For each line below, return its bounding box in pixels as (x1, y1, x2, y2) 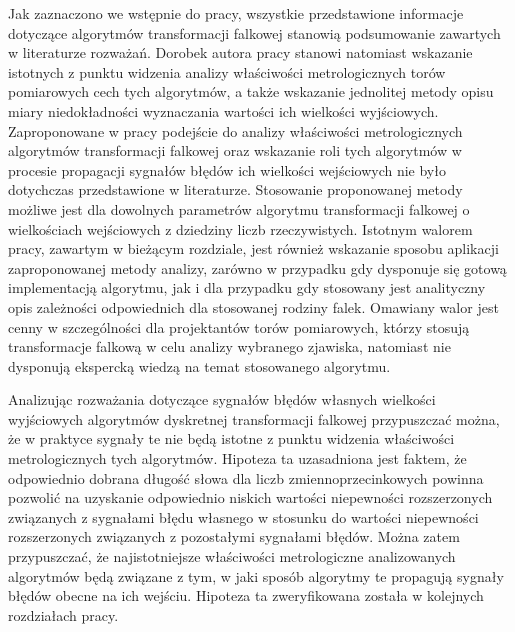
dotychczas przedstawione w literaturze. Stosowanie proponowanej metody (8, 179, 463, 200)
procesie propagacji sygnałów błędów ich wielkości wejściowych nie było (8, 159, 446, 180)
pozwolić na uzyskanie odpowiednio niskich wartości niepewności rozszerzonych (8, 487, 493, 508)
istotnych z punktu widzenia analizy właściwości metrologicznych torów (8, 61, 446, 82)
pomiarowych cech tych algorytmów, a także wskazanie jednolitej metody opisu (8, 81, 494, 102)
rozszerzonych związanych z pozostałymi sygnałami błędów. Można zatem (8, 526, 460, 547)
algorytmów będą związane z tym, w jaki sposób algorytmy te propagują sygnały (8, 565, 504, 586)
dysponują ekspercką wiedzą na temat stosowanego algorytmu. (8, 355, 391, 376)
